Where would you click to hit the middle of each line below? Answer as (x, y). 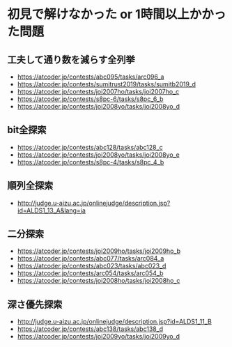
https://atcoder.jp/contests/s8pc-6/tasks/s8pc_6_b (90, 99)
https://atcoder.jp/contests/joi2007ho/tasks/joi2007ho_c (98, 92)
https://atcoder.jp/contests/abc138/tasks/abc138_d (90, 329)
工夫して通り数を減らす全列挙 (71, 60)
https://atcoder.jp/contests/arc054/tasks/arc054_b (90, 273)
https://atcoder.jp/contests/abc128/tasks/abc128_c (90, 147)
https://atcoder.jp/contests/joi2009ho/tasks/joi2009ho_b (99, 251)
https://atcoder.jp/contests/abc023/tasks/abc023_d (92, 266)
